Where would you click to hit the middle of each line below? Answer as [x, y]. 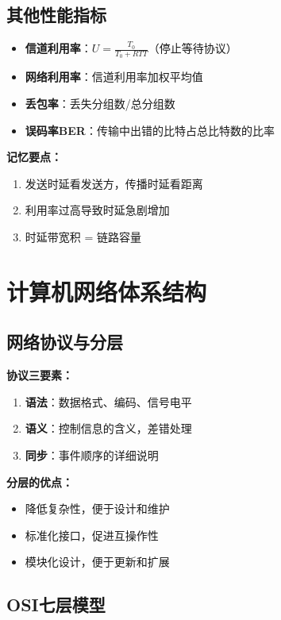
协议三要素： [40, 375]
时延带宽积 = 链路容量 [83, 237]
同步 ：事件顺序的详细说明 [92, 454]
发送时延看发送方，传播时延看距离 [114, 183]
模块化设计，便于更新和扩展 [97, 562]
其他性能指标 [56, 15]
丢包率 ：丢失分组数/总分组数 [100, 104]
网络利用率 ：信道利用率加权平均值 [114, 77]
